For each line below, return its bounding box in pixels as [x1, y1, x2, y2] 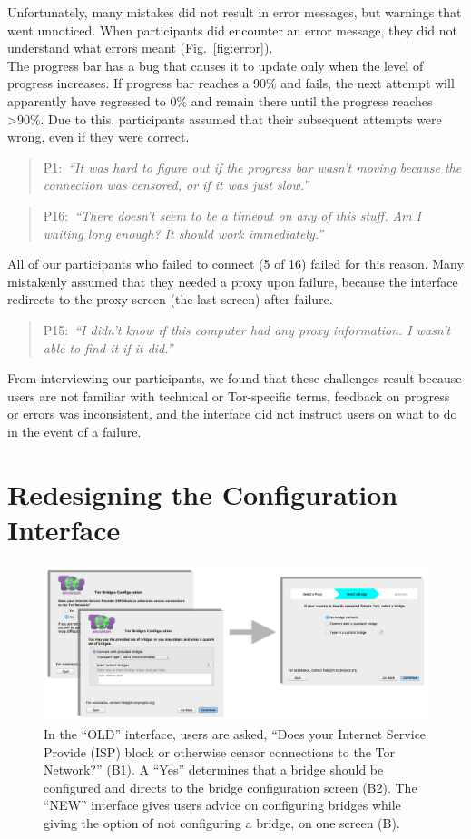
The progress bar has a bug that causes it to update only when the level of [7, 55, 424, 74]
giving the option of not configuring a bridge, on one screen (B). [44, 814, 400, 832]
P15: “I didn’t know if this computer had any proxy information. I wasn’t [43, 320, 451, 339]
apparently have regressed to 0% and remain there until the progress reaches [7, 91, 433, 110]
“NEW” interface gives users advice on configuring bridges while [44, 795, 401, 814]
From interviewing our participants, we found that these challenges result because [7, 369, 462, 388]
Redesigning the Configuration [7, 475, 398, 512]
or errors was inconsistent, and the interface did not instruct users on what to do [7, 404, 457, 423]
